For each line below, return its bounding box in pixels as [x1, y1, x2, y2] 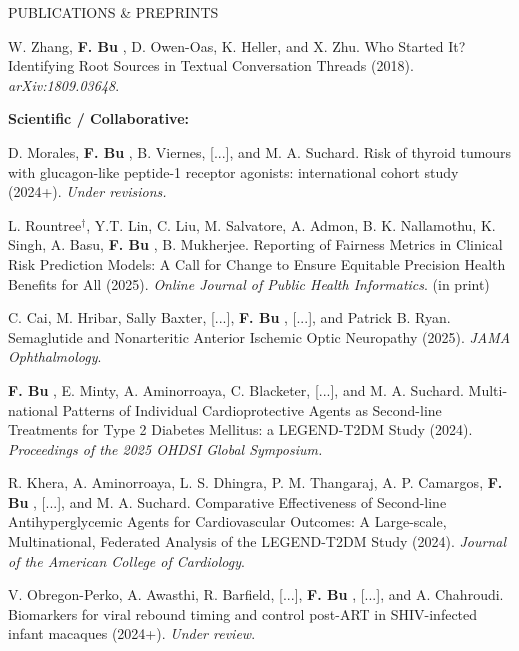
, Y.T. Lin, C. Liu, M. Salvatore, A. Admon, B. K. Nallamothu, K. [86, 214, 496, 235]
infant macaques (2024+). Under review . [8, 623, 256, 644]
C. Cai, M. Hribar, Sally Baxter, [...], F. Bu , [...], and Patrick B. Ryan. [8, 307, 451, 328]
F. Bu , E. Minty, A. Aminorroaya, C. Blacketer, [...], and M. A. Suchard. [8, 379, 464, 400]
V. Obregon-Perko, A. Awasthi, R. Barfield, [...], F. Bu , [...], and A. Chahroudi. [8, 584, 504, 605]
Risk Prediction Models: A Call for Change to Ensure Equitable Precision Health [8, 253, 506, 274]
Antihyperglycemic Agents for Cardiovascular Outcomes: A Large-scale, [8, 511, 447, 532]
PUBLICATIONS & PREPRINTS [8, 2, 219, 22]
